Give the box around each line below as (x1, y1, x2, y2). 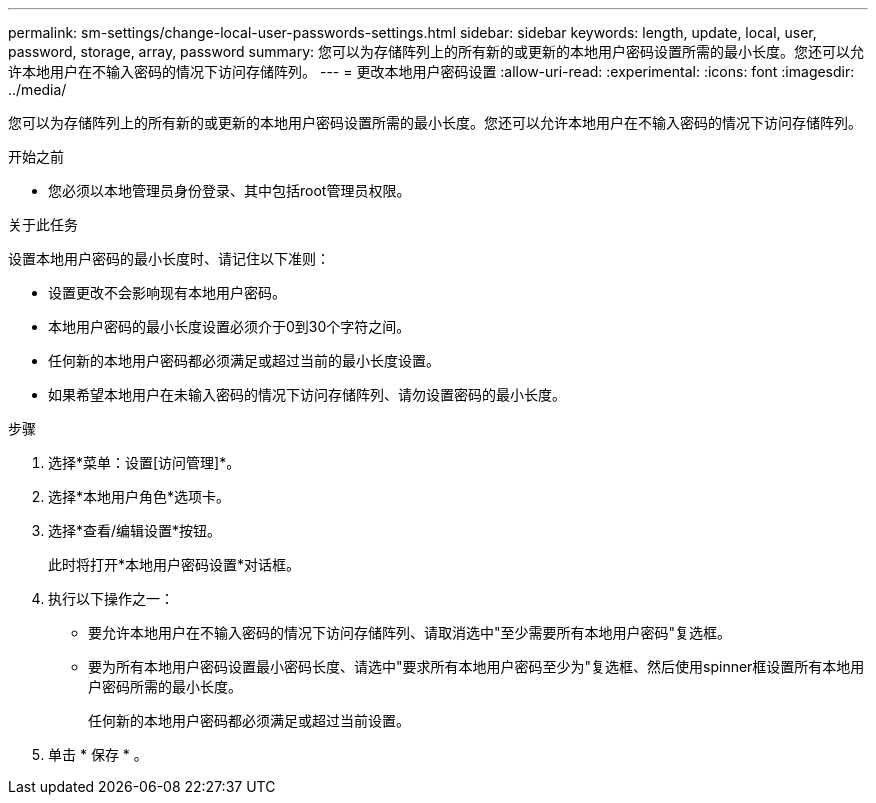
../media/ (8, 81, 67, 98)
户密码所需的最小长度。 (88, 678, 242, 695)
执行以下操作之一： (48, 590, 174, 607)
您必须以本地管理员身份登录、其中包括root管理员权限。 (48, 182, 411, 199)
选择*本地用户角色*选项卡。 (48, 488, 231, 505)
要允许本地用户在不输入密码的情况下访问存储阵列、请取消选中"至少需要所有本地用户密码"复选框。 (88, 624, 732, 641)
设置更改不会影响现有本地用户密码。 (48, 284, 286, 301)
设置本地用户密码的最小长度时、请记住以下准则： (8, 250, 330, 267)
